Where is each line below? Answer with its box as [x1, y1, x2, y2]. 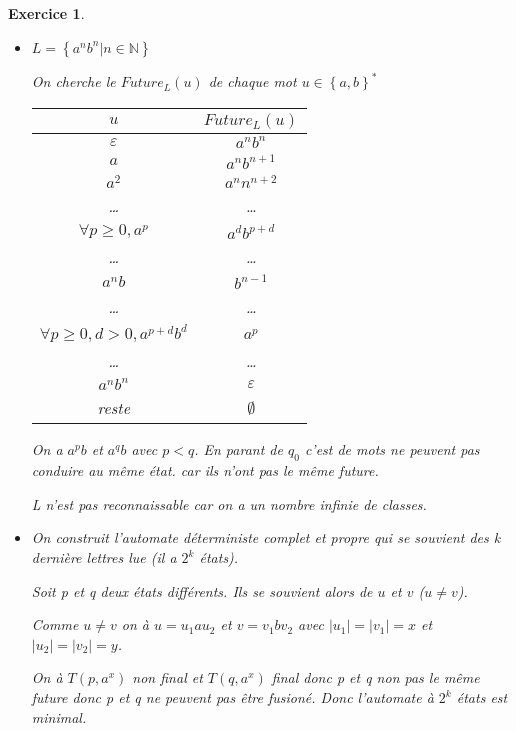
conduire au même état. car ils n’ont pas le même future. [31, 460, 379, 481]
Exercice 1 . [8, 3, 85, 23]
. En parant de [194, 439, 283, 460]
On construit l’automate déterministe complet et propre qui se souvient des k [31, 527, 501, 548]
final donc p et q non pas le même [271, 667, 480, 688]
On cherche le [31, 71, 116, 92]
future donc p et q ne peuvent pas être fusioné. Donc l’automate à [31, 687, 434, 708]
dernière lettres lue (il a [31, 547, 177, 568]
